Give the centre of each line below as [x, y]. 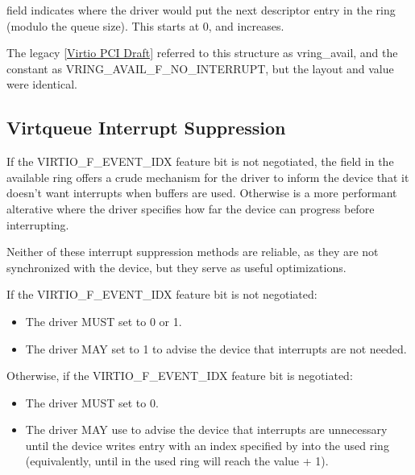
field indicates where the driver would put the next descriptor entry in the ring [201, 10]
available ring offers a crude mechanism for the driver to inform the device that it [208, 177]
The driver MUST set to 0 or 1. [104, 321]
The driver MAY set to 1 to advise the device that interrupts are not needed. [216, 348]
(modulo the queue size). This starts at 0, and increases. [145, 25]
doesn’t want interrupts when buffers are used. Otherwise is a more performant [202, 193]
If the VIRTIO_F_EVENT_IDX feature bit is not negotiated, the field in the [200, 161]
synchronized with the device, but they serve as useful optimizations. [176, 267]
